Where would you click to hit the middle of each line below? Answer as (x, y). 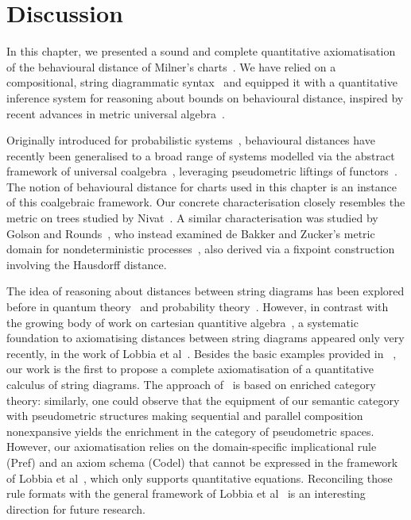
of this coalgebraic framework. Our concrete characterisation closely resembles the (206, 202)
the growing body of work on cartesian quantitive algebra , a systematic (182, 322)
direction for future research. (76, 508)
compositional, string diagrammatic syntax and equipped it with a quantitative (202, 82)
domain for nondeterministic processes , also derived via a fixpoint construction (201, 249)
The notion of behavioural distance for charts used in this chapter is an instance (202, 186)
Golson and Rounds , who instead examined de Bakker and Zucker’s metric (191, 233)
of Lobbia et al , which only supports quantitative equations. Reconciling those (200, 478)
